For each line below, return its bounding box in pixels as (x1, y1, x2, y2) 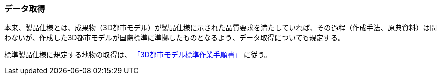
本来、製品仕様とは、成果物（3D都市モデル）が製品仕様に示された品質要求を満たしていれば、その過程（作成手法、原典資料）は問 (4, 23, 437, 32)
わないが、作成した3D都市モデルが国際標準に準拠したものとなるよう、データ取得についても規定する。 (4, 33, 345, 42)
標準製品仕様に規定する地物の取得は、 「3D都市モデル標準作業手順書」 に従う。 (4, 50, 271, 59)
